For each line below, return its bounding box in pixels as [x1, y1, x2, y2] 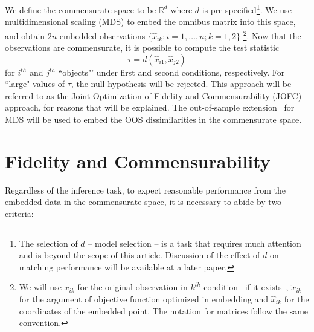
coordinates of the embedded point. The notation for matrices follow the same [19, 304, 309, 317]
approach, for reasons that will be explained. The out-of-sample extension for [5, 101, 295, 114]
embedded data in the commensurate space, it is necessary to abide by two [5, 195, 282, 208]
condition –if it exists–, [203, 281, 289, 293]
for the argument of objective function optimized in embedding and [19, 292, 269, 305]
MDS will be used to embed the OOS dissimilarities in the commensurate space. [5, 113, 302, 126]
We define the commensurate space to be [5, 3, 156, 16]
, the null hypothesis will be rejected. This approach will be [71, 77, 292, 90]
